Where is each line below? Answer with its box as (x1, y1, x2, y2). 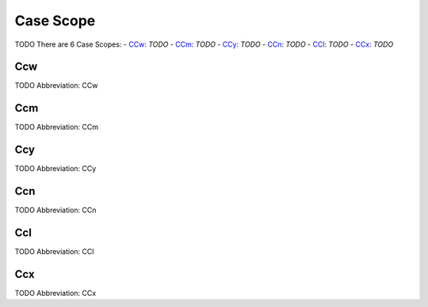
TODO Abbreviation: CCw (14, 81, 98, 90)
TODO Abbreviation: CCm (14, 123, 99, 132)
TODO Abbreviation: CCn (14, 206, 97, 215)
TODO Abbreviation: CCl (14, 247, 94, 256)
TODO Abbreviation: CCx (14, 288, 97, 298)
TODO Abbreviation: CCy (14, 164, 97, 173)
